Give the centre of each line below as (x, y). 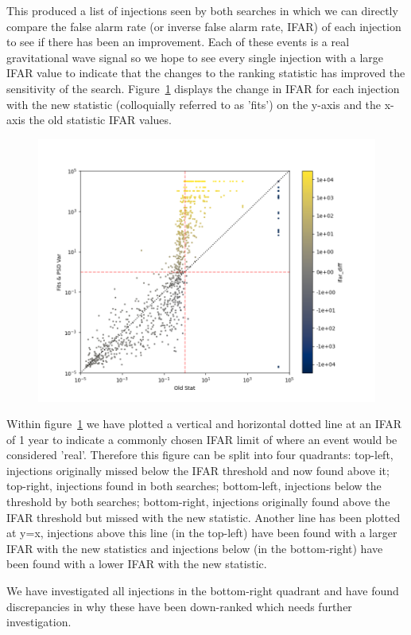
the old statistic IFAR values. (100, 120)
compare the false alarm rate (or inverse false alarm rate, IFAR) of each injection (204, 26)
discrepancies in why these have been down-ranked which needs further (179, 606)
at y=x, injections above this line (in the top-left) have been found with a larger (202, 533)
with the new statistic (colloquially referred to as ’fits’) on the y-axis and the (194, 104)
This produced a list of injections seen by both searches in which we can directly (202, 10)
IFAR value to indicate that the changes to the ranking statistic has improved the (206, 73)
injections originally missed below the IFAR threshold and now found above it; (198, 470)
